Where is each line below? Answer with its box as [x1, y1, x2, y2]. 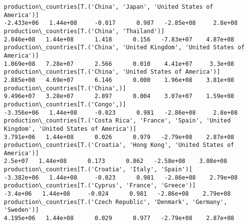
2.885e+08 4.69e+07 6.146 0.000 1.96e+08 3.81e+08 [4, 76, 234, 83]
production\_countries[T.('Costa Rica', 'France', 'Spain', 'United [4, 117, 231, 124]
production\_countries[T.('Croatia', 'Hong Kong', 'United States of [4, 142, 234, 149]
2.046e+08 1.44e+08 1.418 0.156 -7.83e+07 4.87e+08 [4, 36, 234, 43]
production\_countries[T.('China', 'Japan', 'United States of [4, 3, 213, 10]
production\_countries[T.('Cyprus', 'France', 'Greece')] [4, 182, 196, 189]
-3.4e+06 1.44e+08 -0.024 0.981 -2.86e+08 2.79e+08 [4, 190, 231, 198]
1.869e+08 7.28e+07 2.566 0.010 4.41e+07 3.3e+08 [4, 60, 234, 67]
